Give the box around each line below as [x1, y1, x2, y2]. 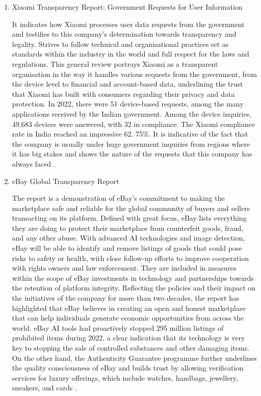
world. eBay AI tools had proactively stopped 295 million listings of [12, 322, 224, 333]
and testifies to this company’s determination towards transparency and [12, 29, 237, 39]
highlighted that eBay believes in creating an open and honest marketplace [12, 302, 246, 313]
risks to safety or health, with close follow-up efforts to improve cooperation [12, 252, 249, 263]
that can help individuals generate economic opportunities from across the [12, 312, 244, 323]
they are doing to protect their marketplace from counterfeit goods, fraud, [12, 222, 244, 233]
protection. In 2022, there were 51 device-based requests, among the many [12, 98, 244, 109]
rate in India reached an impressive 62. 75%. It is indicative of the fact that [12, 128, 248, 139]
